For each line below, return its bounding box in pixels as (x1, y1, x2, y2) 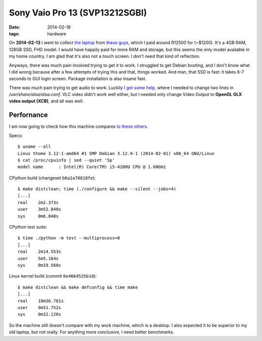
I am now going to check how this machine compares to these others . (9, 124, 148, 129)
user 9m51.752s (17, 305, 62, 310)
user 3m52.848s (17, 206, 62, 212)
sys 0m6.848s (17, 213, 59, 219)
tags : (9, 31, 20, 36)
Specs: (9, 132, 23, 138)
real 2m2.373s (17, 200, 59, 205)
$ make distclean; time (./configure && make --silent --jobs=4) (17, 186, 177, 192)
